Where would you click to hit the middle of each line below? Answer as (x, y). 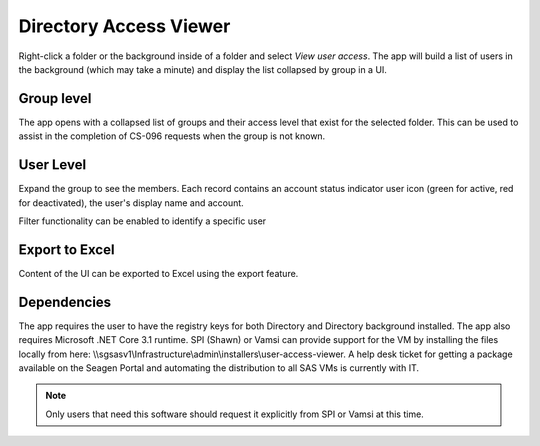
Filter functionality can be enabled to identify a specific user (142, 221)
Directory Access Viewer (124, 26)
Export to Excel (66, 249)
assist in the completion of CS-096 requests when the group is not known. (172, 136)
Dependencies (65, 301)
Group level (55, 98)
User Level (52, 165)
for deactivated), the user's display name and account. (131, 202)
